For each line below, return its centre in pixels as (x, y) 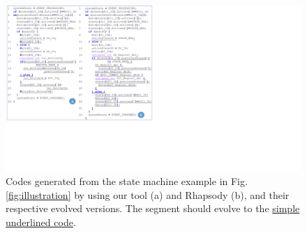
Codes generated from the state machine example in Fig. (127, 181)
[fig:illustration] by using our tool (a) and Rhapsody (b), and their (148, 194)
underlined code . (41, 222)
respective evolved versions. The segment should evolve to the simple (153, 208)
